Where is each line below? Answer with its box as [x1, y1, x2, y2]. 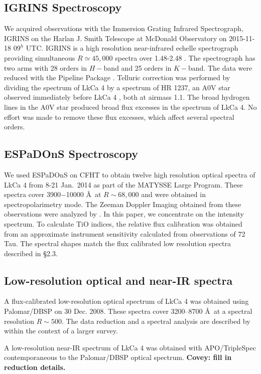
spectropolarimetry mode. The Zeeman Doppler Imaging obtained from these [4, 199, 241, 209]
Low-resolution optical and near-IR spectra [4, 272, 233, 288]
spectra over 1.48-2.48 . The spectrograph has [115, 52, 255, 63]
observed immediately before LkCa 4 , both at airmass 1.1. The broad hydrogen [4, 92, 250, 102]
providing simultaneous [4, 52, 75, 63]
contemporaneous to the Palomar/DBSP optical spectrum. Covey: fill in [4, 352, 232, 362]
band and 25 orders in [103, 62, 172, 73]
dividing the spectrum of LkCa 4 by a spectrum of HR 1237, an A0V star [4, 82, 230, 92]
